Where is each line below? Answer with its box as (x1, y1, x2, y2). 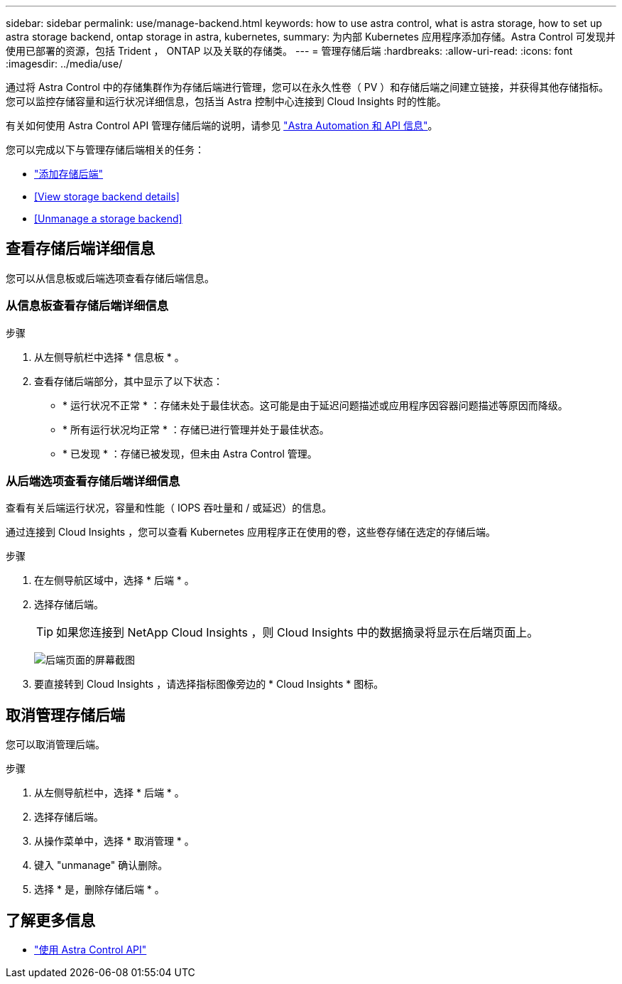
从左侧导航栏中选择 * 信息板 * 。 (34, 350, 185, 363)
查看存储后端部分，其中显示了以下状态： (34, 374, 223, 387)
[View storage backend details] (34, 190, 180, 202)
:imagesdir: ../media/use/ (6, 58, 123, 70)
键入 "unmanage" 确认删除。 (34, 859, 168, 872)
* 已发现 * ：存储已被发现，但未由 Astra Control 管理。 (62, 447, 317, 460)
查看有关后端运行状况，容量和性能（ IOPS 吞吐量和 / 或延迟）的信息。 (6, 502, 332, 514)
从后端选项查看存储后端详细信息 (6, 473, 180, 488)
